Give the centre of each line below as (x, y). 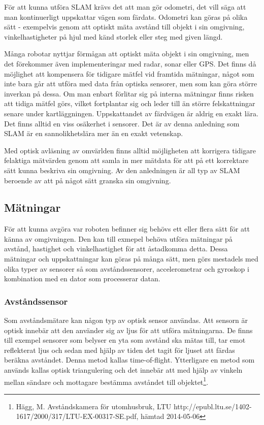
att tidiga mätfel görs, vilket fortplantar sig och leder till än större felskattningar (130, 103)
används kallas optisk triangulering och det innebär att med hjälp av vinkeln (123, 370)
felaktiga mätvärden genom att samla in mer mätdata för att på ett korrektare (126, 160)
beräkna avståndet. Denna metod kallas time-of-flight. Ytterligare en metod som (129, 360)
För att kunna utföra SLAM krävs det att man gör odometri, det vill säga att (125, 7)
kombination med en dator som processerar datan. (82, 279)
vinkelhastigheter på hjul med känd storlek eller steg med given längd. (113, 36)
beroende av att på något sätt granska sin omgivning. (88, 180)
